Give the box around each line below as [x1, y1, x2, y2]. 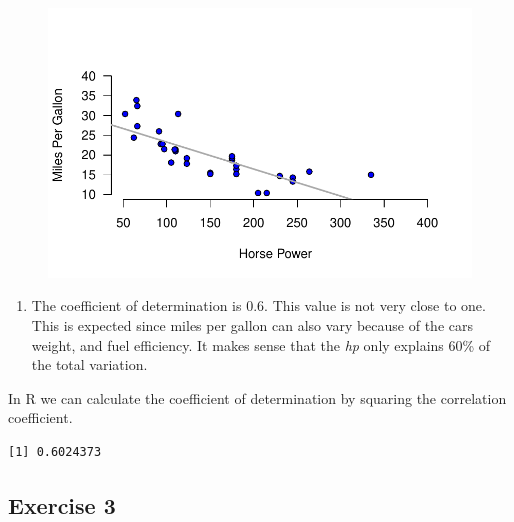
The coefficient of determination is [31, 295, 242, 316]
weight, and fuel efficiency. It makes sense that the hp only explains [31, 334, 444, 355]
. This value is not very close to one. [264, 295, 486, 316]
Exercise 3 [8, 489, 116, 520]
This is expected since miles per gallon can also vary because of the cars [31, 315, 473, 335]
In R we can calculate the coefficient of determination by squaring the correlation [8, 387, 507, 408]
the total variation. [31, 354, 148, 375]
